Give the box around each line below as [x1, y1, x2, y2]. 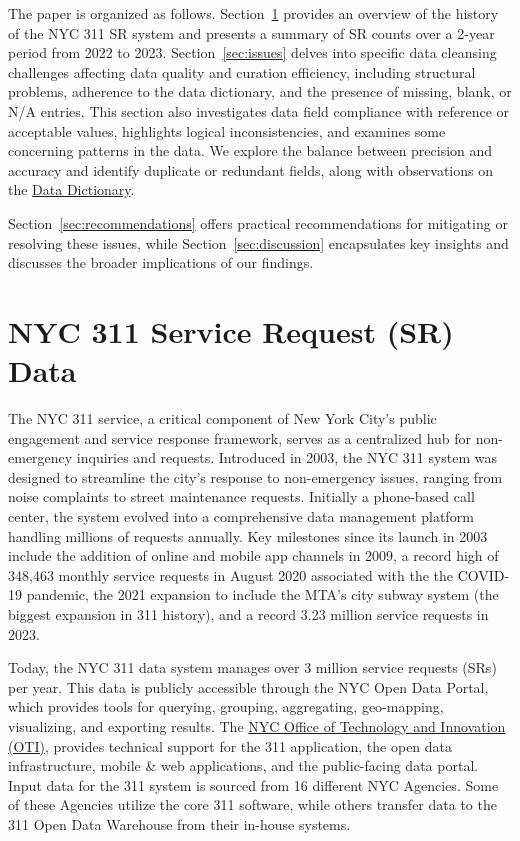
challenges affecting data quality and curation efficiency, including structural [8, 61, 476, 82]
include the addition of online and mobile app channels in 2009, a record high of [8, 545, 499, 566]
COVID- [457, 564, 510, 585]
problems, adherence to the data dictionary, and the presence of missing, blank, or [8, 81, 512, 102]
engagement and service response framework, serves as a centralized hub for [8, 427, 472, 448]
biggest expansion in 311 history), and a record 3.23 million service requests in [8, 603, 489, 624]
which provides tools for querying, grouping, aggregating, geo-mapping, [8, 696, 444, 717]
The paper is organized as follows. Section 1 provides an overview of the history [8, 3, 499, 23]
